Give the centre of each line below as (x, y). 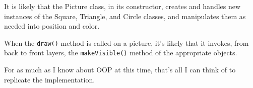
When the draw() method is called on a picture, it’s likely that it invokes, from (126, 42)
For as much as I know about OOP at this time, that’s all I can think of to (120, 70)
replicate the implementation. (50, 79)
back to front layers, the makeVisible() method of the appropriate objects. (121, 53)
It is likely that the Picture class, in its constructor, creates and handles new (122, 6)
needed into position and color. (52, 26)
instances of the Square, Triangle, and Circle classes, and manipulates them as (125, 16)
